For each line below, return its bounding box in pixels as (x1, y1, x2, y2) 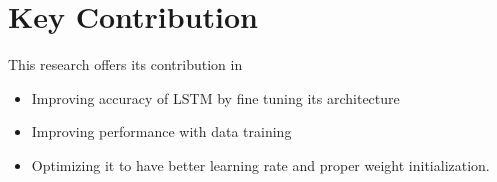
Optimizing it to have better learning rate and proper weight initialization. (31, 154, 490, 175)
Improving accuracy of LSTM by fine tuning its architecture (31, 87, 400, 108)
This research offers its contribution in (8, 54, 243, 75)
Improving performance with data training (31, 121, 292, 142)
